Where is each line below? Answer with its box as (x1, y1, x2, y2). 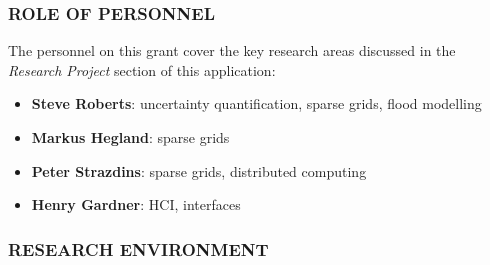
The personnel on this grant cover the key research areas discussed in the (8, 40, 456, 61)
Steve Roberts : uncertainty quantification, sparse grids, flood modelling (31, 93, 482, 114)
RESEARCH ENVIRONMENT (8, 236, 269, 261)
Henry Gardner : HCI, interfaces (31, 194, 241, 215)
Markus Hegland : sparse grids (31, 127, 230, 147)
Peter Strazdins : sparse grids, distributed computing (31, 160, 367, 181)
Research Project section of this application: (8, 59, 276, 80)
